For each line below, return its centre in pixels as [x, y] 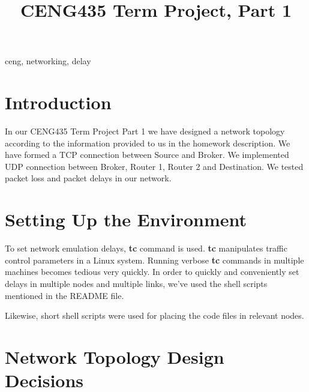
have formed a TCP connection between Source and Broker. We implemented [147, 155]
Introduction [58, 102]
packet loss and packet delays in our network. [88, 178]
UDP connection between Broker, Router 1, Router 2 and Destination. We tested [154, 166]
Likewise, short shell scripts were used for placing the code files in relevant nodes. [154, 315]
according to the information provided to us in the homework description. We [148, 143]
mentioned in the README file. [64, 295]
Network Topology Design [115, 356]
